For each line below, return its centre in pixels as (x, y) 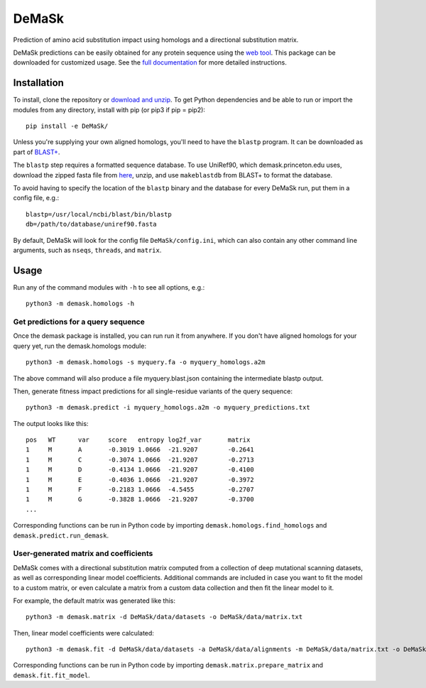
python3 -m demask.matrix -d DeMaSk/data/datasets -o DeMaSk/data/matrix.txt (164, 617)
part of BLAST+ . (37, 152)
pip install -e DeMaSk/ (67, 126)
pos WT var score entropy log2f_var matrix (138, 440)
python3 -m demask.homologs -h (80, 304)
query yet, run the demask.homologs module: (80, 346)
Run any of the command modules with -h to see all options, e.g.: (109, 287)
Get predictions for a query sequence (79, 322)
